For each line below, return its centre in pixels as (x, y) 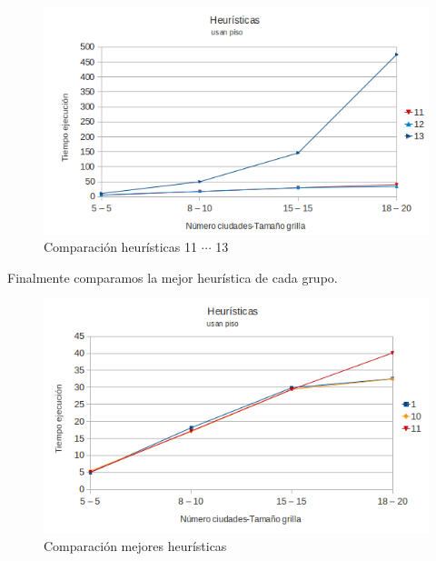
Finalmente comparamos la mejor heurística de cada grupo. (173, 277)
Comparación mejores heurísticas (135, 546)
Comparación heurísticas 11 (121, 247)
